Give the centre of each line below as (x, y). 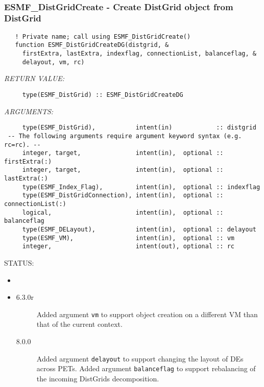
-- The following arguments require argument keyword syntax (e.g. (125, 136)
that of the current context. (79, 324)
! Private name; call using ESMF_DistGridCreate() (103, 36)
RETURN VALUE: (34, 78)
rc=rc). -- (22, 145)
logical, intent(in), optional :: (123, 212)
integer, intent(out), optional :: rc (128, 247)
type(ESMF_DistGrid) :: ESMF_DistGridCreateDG (103, 95)
